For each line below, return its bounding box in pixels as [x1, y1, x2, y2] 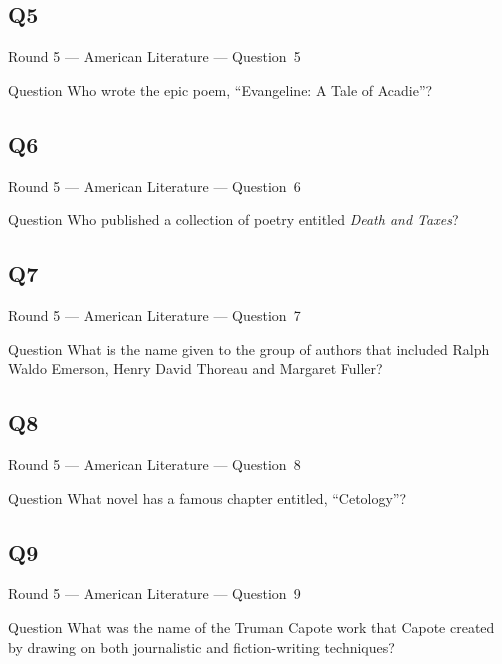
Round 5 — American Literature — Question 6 [8, 175, 301, 196]
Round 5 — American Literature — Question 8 [8, 453, 301, 474]
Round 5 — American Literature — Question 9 [8, 583, 301, 604]
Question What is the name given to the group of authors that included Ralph [8, 338, 490, 359]
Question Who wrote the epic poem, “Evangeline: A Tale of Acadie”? [8, 79, 433, 100]
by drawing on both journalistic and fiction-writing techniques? [8, 636, 395, 657]
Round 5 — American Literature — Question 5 [8, 46, 301, 67]
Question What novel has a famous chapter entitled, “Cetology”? [8, 487, 407, 508]
